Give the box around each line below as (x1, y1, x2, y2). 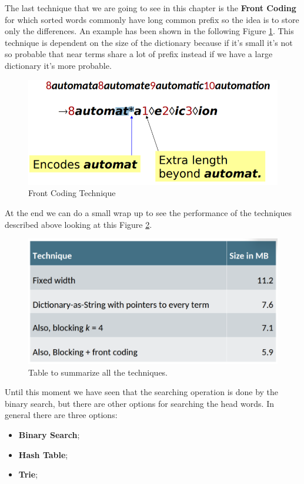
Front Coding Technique (28, 187, 116, 199)
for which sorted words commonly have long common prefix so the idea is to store (5, 13, 299, 25)
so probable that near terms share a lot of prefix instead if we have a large (5, 48, 273, 60)
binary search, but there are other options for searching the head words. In (5, 397, 274, 409)
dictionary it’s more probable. (5, 59, 112, 71)
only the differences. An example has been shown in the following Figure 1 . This (5, 25, 294, 37)
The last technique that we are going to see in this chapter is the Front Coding (5, 2, 296, 14)
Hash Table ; (18, 448, 68, 460)
